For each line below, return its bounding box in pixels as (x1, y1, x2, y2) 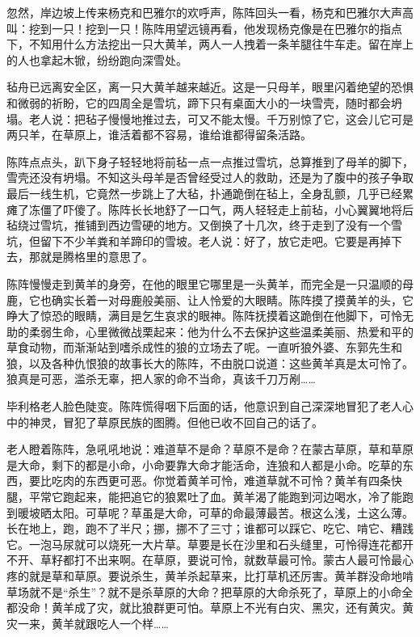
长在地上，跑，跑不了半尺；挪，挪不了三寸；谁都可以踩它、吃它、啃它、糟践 (6, 520, 414, 537)
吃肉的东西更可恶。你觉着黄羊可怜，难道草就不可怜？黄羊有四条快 (51, 472, 402, 489)
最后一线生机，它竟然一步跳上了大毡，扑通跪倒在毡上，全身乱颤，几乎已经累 (6, 184, 414, 201)
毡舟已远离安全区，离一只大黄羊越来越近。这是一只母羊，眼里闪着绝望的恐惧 (6, 78, 414, 95)
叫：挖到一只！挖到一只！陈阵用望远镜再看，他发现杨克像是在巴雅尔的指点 (6, 19, 402, 36)
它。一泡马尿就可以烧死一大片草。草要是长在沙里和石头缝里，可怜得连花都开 (6, 535, 414, 552)
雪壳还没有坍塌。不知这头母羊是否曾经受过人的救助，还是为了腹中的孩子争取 (6, 169, 414, 186)
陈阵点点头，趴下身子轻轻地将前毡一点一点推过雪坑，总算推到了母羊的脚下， (6, 153, 414, 170)
